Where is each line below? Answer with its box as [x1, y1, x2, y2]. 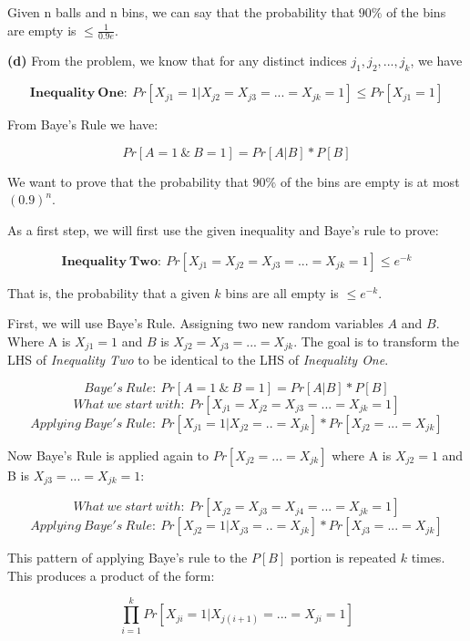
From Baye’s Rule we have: [7, 115, 158, 134]
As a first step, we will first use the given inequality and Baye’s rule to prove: [7, 221, 439, 239]
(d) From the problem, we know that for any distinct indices [7, 51, 347, 70]
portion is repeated [290, 548, 397, 567]
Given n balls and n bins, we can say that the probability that [7, 3, 355, 21]
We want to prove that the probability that [7, 171, 249, 191]
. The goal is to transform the [293, 331, 459, 350]
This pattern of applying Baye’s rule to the [7, 548, 248, 567]
